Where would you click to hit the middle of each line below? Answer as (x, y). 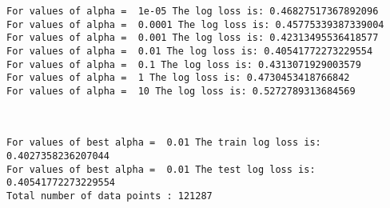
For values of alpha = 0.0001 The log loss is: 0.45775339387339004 (195, 24)
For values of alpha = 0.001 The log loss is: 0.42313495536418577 (193, 38)
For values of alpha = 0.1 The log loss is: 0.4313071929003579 (184, 64)
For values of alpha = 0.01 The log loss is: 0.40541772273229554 (190, 51)
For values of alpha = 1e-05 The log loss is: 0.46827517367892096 (193, 11)
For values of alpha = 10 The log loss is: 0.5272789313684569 (181, 91)
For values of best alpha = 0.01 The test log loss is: (161, 169)
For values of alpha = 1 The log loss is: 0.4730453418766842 (178, 78)
